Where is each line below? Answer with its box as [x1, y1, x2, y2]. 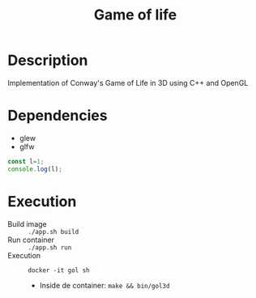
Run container [7, 235, 54, 245]
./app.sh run [28, 243, 72, 252]
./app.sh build [28, 228, 79, 236]
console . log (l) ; [7, 164, 62, 173]
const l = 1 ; [7, 157, 45, 165]
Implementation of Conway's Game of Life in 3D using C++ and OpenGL [7, 78, 249, 87]
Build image [7, 219, 47, 228]
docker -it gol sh [28, 266, 90, 275]
